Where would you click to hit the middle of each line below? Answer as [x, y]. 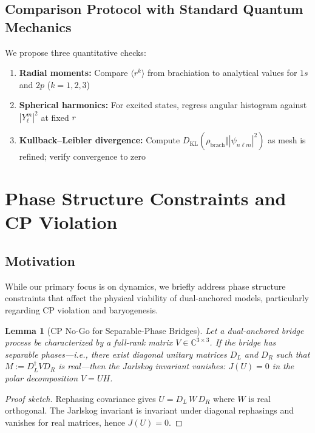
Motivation [40, 261]
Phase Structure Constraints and [146, 198]
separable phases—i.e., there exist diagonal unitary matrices [116, 354]
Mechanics [38, 26]
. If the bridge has [243, 342]
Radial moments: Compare [73, 73]
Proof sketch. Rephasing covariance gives [80, 398]
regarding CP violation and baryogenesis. [82, 310]
